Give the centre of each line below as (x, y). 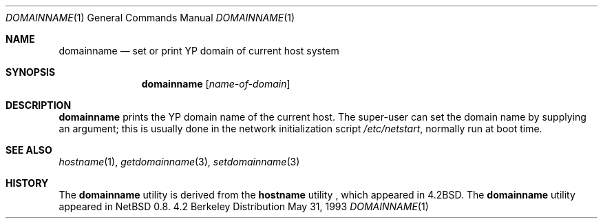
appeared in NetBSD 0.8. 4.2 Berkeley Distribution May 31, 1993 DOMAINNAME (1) (244, 206)
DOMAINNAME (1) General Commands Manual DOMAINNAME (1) (150, 18)
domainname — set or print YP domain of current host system (199, 51)
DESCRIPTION (39, 105)
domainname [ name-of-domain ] (216, 84)
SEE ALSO (29, 150)
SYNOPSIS (31, 72)
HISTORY (27, 183)
